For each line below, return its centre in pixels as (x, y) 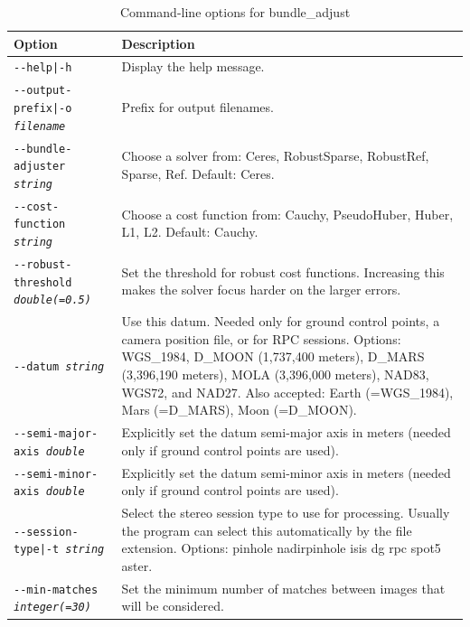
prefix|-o (43, 108)
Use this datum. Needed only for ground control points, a (281, 321)
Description (158, 43)
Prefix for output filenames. (197, 107)
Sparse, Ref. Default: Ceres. (198, 174)
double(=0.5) (52, 300)
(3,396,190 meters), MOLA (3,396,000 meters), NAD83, (275, 374)
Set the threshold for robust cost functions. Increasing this (283, 271)
